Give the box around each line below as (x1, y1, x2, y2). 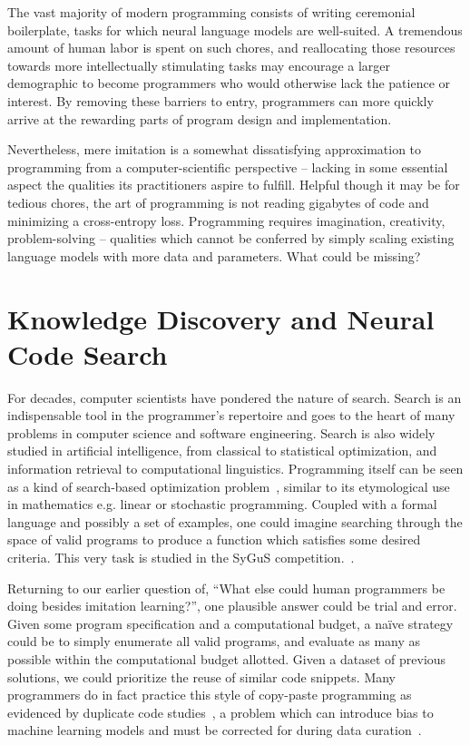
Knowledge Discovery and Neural (7, 299, 435, 337)
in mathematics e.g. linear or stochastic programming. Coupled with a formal (7, 495, 437, 514)
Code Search (7, 335, 168, 372)
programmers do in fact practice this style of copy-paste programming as (7, 685, 412, 704)
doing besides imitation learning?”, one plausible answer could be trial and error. (7, 596, 457, 615)
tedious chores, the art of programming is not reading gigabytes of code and (7, 192, 429, 211)
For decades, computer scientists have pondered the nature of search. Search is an (7, 387, 462, 407)
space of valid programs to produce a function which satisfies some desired (7, 530, 421, 549)
